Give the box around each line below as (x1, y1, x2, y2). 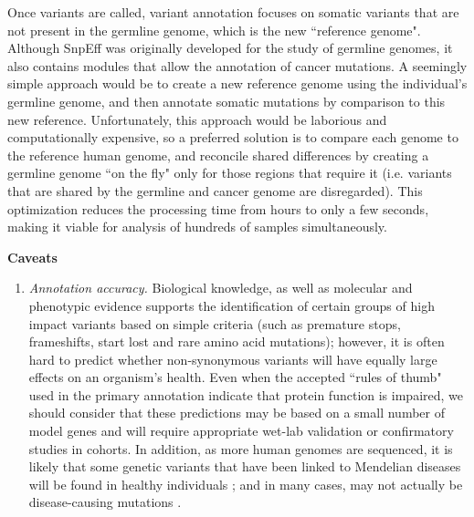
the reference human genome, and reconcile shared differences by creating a (7, 145, 429, 164)
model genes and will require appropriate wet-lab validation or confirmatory (28, 421, 454, 440)
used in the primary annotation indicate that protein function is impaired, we (28, 385, 463, 404)
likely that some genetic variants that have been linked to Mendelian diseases (28, 457, 461, 476)
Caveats (7, 247, 58, 266)
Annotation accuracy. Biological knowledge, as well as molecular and (28, 278, 413, 297)
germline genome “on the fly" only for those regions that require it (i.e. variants (7, 163, 452, 182)
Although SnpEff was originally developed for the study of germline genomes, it (7, 38, 453, 57)
